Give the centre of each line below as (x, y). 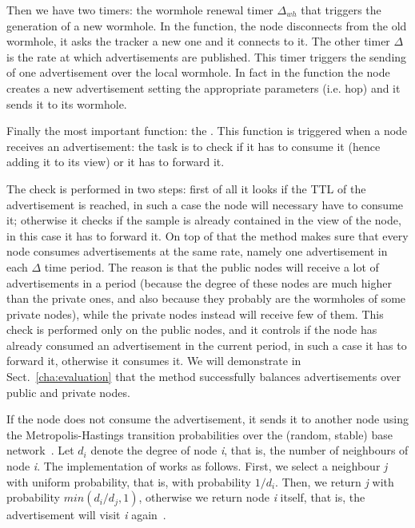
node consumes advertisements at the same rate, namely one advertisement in (197, 251)
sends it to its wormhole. (67, 103)
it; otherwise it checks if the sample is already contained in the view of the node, (204, 220)
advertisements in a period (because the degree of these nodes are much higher (199, 282)
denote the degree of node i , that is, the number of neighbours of (249, 450)
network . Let (40, 450)
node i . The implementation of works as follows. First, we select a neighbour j (197, 466)
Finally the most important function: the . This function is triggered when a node (207, 131)
